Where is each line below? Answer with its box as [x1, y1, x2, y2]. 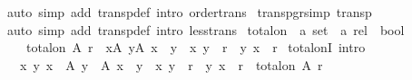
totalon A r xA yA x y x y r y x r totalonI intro [25, 38, 366, 57]
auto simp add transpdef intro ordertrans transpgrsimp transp [7, 3, 372, 21]
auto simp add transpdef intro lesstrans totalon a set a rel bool [7, 20, 405, 39]
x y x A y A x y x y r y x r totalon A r [19, 55, 323, 74]
